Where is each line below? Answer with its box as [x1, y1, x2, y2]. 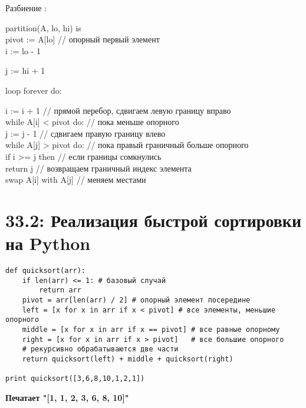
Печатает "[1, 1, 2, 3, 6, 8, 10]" [5, 391, 129, 403]
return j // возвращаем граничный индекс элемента [5, 162, 192, 174]
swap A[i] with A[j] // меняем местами [5, 173, 146, 186]
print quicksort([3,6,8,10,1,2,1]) [5, 374, 145, 383]
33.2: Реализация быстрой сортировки [5, 208, 302, 232]
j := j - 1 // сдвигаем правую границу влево [5, 127, 166, 139]
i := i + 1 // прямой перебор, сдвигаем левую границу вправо [5, 104, 231, 116]
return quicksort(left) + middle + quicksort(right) [22, 354, 233, 363]
